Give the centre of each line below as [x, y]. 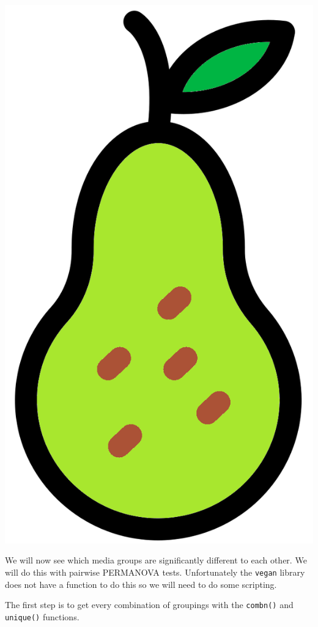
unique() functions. [42, 616]
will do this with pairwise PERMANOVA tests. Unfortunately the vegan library [155, 572]
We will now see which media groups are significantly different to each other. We [156, 560]
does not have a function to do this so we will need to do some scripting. [141, 584]
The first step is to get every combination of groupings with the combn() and [149, 605]
